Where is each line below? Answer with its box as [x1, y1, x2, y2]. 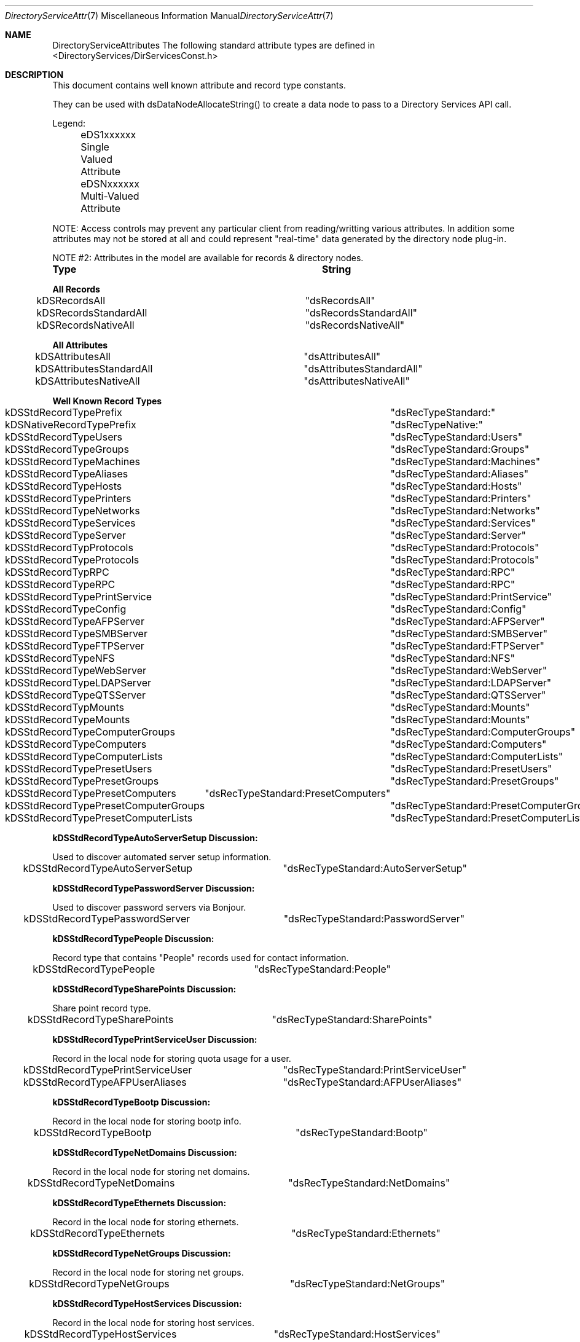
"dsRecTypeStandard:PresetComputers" [205, 787, 391, 799]
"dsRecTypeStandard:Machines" [390, 455, 541, 468]
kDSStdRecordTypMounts [5, 701, 125, 713]
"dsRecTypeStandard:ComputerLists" [390, 750, 563, 763]
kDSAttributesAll [35, 350, 111, 363]
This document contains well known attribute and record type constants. [52, 80, 346, 90]
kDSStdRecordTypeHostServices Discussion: [52, 1298, 242, 1309]
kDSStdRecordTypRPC [5, 566, 109, 578]
